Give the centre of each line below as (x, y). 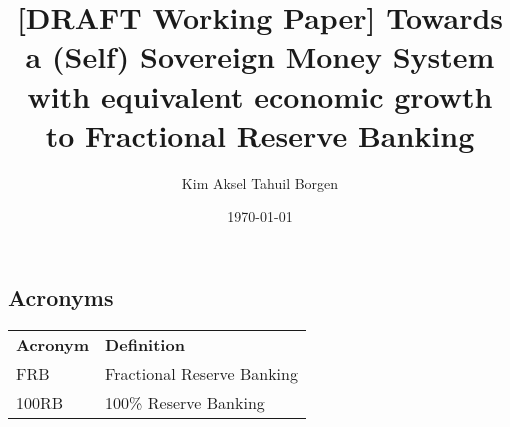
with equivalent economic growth (260, 95)
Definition (145, 344)
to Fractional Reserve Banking (260, 134)
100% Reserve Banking (185, 402)
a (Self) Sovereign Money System (260, 56)
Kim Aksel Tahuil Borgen (260, 182)
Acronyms (61, 296)
